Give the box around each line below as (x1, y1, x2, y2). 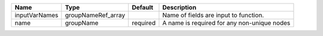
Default (132, 4, 154, 11)
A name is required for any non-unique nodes (162, 19, 291, 27)
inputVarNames (14, 11, 59, 19)
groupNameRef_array (65, 11, 126, 19)
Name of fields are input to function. (162, 11, 264, 19)
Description (162, 4, 197, 11)
